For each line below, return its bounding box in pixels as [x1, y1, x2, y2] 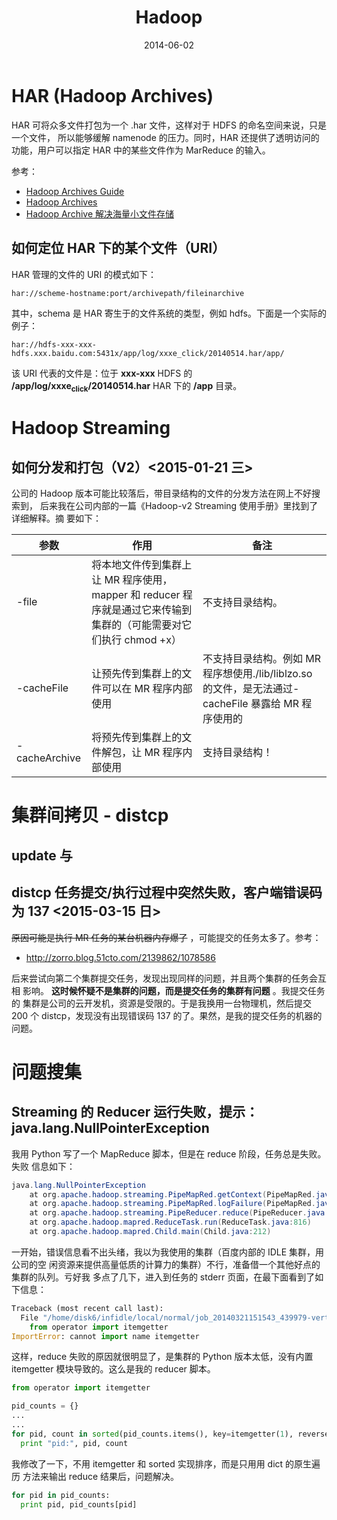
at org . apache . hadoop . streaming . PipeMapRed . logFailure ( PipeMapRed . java [29, 1199, 334, 1209]
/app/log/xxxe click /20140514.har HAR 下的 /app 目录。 [11, 379, 243, 394]
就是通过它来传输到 [101, 603, 193, 617]
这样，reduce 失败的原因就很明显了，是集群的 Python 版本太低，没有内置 [11, 1351, 314, 1363]
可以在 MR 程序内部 [101, 682, 193, 696]
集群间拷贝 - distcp [11, 804, 169, 827]
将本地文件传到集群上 [91, 558, 193, 572]
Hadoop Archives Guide [25, 185, 125, 197]
